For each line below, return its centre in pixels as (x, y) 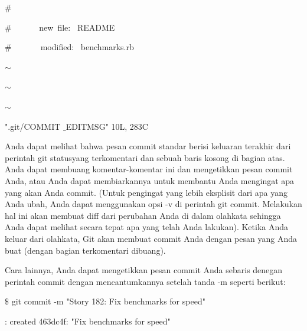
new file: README (77, 27)
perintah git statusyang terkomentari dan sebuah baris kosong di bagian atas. (145, 157)
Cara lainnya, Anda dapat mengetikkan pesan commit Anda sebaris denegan (144, 270)
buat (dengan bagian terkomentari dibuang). (85, 250)
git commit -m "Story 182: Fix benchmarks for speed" (108, 301)
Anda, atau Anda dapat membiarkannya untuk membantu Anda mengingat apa (150, 180)
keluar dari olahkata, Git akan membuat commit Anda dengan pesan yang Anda (151, 238)
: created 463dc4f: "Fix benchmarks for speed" (88, 321)
